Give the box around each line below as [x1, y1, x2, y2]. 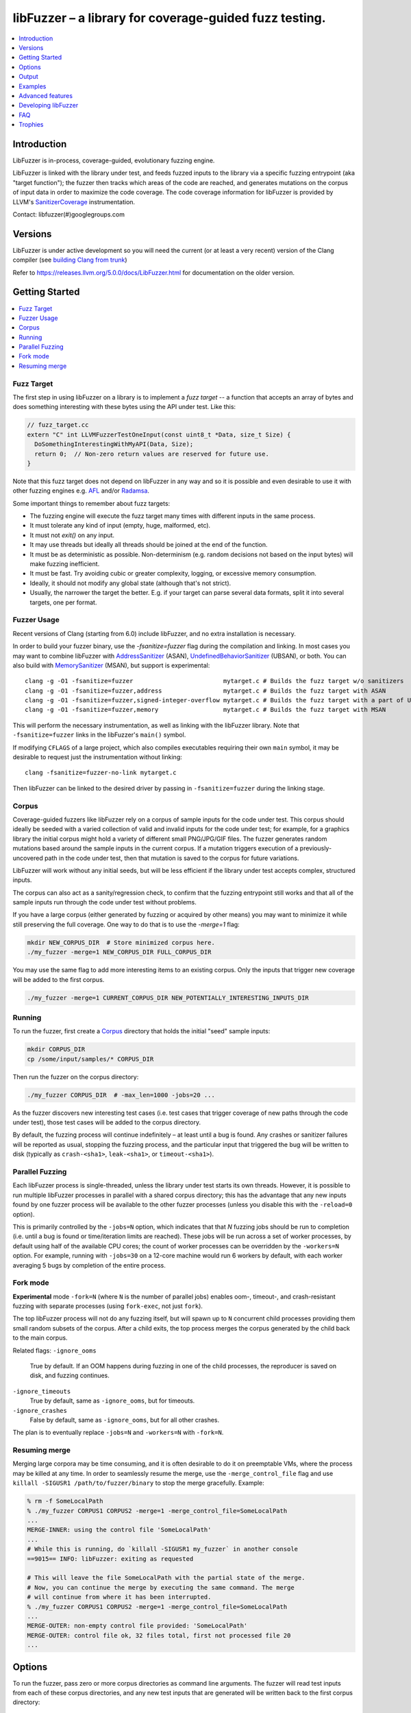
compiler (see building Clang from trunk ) [12, 256, 127, 264]
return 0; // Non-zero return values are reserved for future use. [34, 449, 270, 458]
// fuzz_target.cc [27, 421, 89, 429]
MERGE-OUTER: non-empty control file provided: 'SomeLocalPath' [27, 1622, 248, 1630]
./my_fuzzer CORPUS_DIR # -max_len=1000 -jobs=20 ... [27, 1091, 215, 1099]
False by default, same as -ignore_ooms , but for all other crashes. [29, 1416, 220, 1424]
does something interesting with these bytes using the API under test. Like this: [12, 403, 236, 411]
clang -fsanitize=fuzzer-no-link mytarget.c [25, 769, 177, 777]
